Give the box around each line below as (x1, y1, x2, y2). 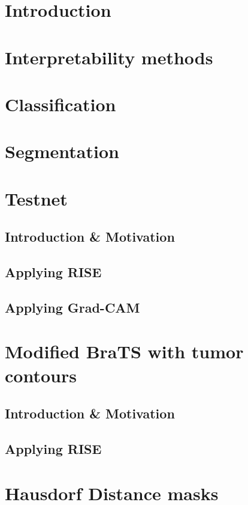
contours (5, 363, 77, 387)
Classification (5, 91, 116, 116)
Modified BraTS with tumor (5, 339, 244, 364)
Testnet (5, 186, 68, 210)
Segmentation (5, 139, 119, 164)
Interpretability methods (5, 44, 213, 69)
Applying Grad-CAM (5, 298, 140, 316)
